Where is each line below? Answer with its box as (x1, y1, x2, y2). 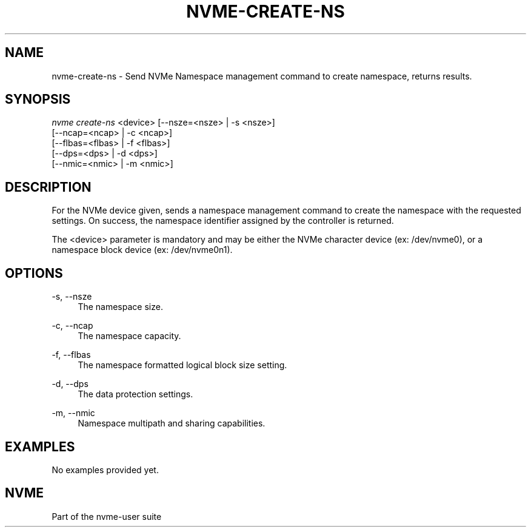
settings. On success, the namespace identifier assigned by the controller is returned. (52, 215, 394, 226)
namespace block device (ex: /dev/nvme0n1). (52, 244, 233, 255)
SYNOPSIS (5, 92, 71, 107)
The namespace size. (78, 301, 163, 312)
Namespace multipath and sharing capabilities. (78, 418, 265, 429)
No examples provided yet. (52, 464, 159, 475)
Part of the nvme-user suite (52, 511, 162, 522)
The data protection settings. (78, 389, 193, 400)
